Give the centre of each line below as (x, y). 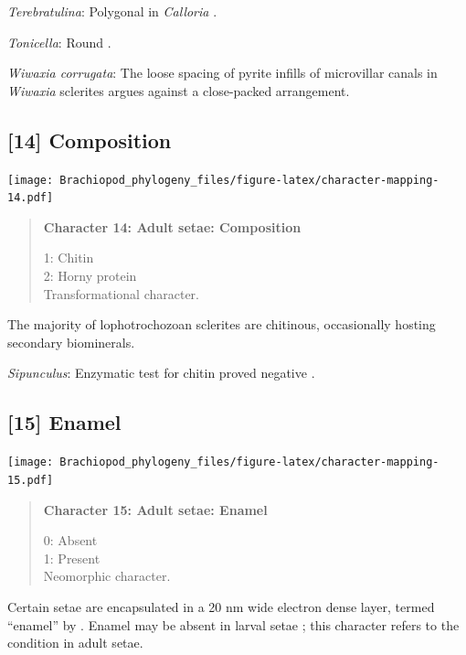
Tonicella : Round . (59, 42)
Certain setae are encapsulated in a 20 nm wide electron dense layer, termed (221, 606)
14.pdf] (31, 198)
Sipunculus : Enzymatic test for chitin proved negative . (161, 373)
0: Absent (70, 540)
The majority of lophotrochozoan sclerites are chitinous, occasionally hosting (222, 324)
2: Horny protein (90, 276)
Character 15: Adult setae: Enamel (155, 509)
